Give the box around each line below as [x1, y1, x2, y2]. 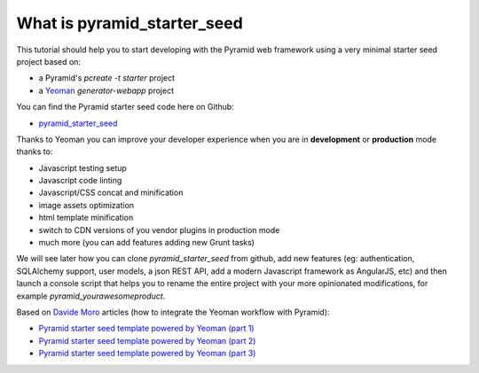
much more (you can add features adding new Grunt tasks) [38, 237, 255, 248]
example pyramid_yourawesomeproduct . [16, 291, 166, 301]
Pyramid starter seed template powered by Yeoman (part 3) [38, 348, 256, 359]
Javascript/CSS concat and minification [38, 187, 184, 198]
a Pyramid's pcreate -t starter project [38, 73, 176, 83]
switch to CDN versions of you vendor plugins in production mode [38, 224, 280, 235]
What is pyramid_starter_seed [16, 13, 243, 33]
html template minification [38, 213, 134, 223]
